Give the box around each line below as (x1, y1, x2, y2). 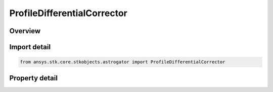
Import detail (9, 43, 51, 51)
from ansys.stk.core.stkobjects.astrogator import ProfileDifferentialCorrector (20, 59, 225, 65)
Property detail (9, 73, 58, 82)
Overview (9, 27, 41, 35)
